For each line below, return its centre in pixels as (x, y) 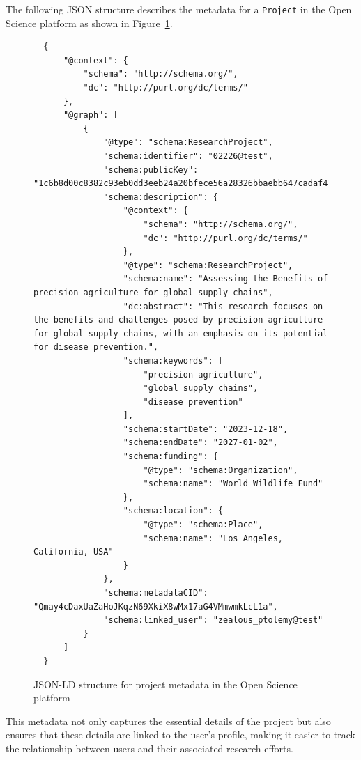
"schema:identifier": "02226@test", (188, 156)
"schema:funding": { (170, 457)
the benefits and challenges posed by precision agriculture (178, 320)
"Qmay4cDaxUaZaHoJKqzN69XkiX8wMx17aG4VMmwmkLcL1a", (156, 606)
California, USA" (74, 552)
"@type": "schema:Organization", (221, 470)
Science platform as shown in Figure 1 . (89, 23)
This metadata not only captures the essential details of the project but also (168, 721)
